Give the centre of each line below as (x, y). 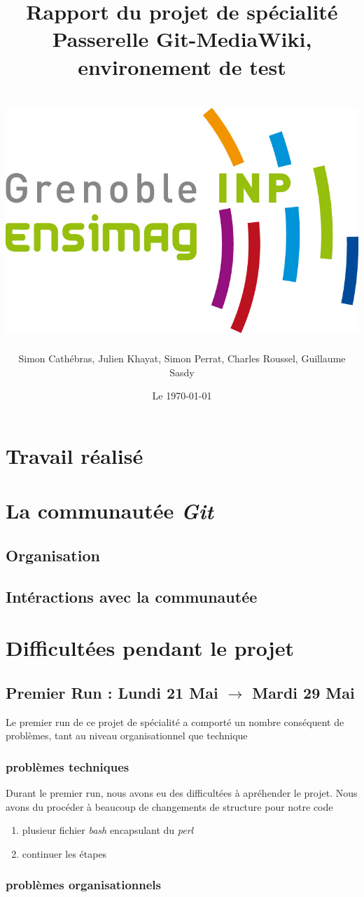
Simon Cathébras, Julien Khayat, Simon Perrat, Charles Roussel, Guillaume (182, 358)
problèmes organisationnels (83, 885)
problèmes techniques (68, 766)
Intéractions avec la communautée (132, 596)
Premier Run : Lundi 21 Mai (112, 692)
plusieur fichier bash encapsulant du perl (108, 830)
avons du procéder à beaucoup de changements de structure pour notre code (169, 806)
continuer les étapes (64, 853)
